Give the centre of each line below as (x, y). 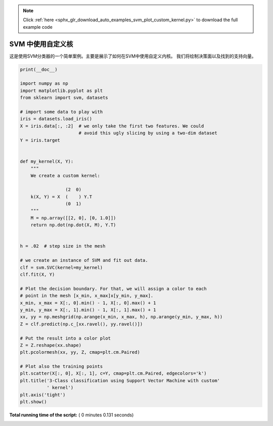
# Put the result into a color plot (65, 338)
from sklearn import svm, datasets (64, 98)
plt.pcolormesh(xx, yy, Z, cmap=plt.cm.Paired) (80, 352)
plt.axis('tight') (43, 395)
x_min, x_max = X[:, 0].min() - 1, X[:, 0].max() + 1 (88, 303)
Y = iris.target (40, 140)
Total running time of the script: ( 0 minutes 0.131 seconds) (72, 415)
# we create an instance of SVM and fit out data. (84, 261)
